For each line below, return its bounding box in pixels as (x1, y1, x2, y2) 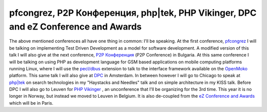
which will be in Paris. (9, 100, 54, 106)
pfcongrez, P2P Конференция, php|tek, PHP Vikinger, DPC (9, 7, 257, 18)
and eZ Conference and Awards (9, 21, 142, 32)
